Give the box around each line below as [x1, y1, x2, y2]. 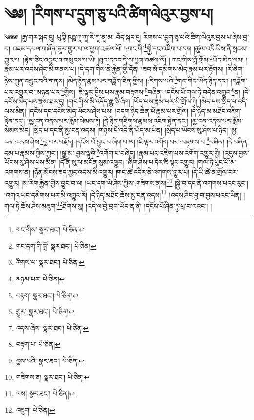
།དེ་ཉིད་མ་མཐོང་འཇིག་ [190, 105, 242, 116]
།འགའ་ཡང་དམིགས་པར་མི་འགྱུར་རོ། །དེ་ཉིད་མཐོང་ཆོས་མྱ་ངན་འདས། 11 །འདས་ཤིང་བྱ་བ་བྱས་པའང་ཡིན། [4, 188, 241, 200]
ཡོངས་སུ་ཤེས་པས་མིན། [4, 157, 57, 167]
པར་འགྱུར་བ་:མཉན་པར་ [4, 86, 61, 97]
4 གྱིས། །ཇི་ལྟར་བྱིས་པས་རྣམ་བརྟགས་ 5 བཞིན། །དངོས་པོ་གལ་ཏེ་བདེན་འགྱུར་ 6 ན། [61, 85, 241, 97]
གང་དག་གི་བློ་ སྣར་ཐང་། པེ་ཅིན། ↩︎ [16, 240, 97, 251]
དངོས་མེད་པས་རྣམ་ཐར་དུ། [4, 96, 65, 106]
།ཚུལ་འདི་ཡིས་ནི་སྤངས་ [194, 43, 248, 53]
